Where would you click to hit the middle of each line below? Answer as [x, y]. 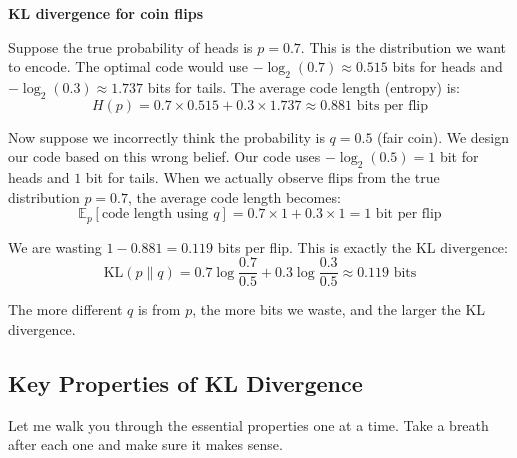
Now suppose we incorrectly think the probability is [166, 136]
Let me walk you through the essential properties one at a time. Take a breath [248, 424]
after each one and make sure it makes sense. [145, 444]
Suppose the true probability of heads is [130, 46]
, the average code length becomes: [234, 196]
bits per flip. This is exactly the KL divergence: [362, 246]
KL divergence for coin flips [106, 13]
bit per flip [408, 214]
